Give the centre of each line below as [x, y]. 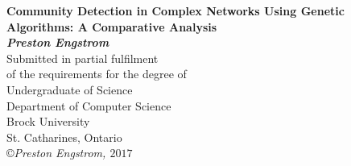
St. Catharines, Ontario [64, 137]
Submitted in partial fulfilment [83, 58]
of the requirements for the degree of [97, 74]
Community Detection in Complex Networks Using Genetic [175, 10]
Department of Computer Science [89, 105]
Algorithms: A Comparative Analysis [112, 26]
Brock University [48, 121]
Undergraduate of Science [70, 89]
